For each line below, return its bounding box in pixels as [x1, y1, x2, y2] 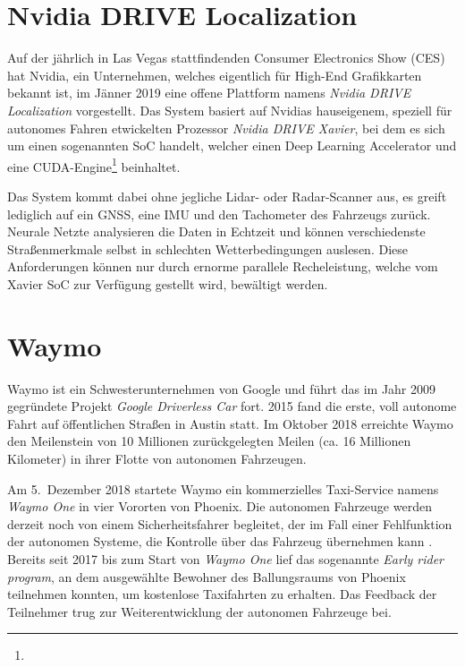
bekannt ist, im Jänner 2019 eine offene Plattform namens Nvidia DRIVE [7, 83, 411, 102]
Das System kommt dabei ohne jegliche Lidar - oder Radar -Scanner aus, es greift [7, 186, 447, 205]
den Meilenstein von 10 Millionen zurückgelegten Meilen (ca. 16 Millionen [7, 432, 411, 450]
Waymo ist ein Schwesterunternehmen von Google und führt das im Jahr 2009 [7, 379, 436, 398]
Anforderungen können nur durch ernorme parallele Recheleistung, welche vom [7, 257, 438, 276]
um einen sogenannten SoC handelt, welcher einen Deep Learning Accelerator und [7, 136, 457, 155]
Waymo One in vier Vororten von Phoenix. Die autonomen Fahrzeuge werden [7, 497, 432, 516]
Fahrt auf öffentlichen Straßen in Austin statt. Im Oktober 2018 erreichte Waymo [7, 414, 453, 432]
